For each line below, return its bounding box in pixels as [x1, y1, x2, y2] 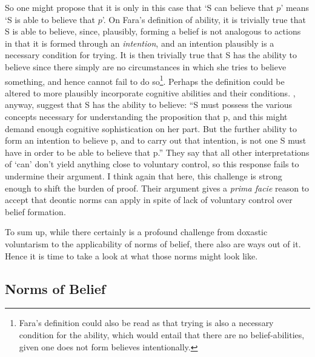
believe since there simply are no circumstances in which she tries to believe [5, 60, 287, 73]
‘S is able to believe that [5, 13, 96, 25]
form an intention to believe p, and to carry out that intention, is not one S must [5, 134, 307, 147]
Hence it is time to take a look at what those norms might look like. [5, 249, 258, 262]
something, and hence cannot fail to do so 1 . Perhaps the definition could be [5, 73, 285, 87]
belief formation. [5, 205, 66, 218]
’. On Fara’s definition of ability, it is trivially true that [102, 13, 306, 25]
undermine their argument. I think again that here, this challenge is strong [5, 169, 282, 182]
